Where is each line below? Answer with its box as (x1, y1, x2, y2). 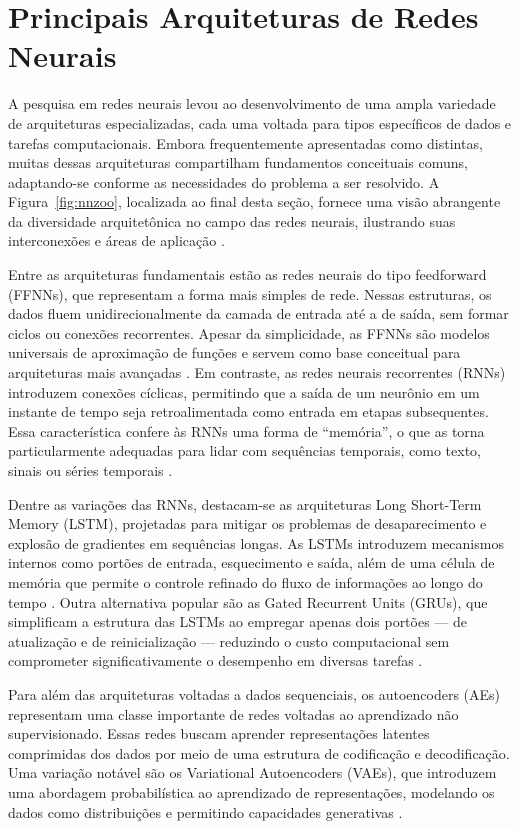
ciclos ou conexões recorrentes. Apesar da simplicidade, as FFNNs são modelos (8, 322, 490, 343)
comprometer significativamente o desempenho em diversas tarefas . (8, 650, 423, 671)
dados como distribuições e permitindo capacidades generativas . (8, 801, 403, 822)
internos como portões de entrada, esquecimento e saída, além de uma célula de (8, 552, 495, 573)
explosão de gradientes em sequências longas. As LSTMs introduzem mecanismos (8, 532, 504, 553)
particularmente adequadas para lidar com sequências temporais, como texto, (8, 440, 481, 461)
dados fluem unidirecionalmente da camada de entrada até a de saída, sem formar (8, 303, 509, 324)
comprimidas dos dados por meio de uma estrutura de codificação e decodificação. (8, 742, 510, 763)
